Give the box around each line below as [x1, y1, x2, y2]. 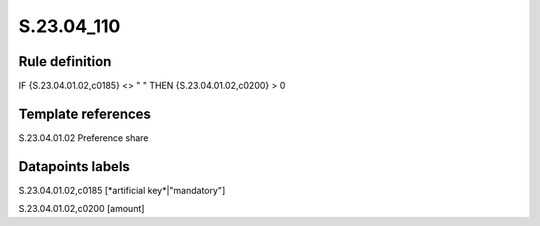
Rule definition [18, 53, 112, 70]
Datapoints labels [18, 158, 130, 175]
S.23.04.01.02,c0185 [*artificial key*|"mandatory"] [18, 184, 226, 196]
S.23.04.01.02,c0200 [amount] [18, 203, 145, 215]
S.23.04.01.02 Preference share [18, 131, 149, 144]
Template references [18, 105, 152, 122]
